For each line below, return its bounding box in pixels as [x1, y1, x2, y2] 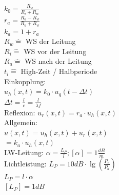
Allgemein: [4, 117, 37, 128]
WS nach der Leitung [24, 56, 92, 66]
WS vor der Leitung [24, 45, 87, 56]
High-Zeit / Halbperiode [21, 66, 97, 77]
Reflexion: [4, 107, 35, 117]
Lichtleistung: [4, 158, 47, 168]
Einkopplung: [4, 76, 46, 86]
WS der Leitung [25, 36, 76, 46]
